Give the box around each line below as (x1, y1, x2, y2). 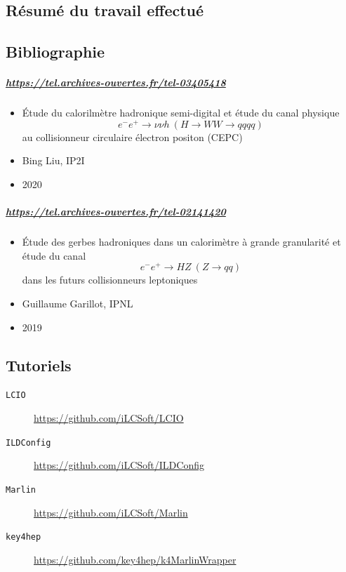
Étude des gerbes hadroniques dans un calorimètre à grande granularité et (22, 234, 341, 249)
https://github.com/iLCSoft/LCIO (34, 411, 184, 425)
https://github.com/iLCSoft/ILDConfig (34, 458, 204, 472)
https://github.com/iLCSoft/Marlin (34, 505, 188, 519)
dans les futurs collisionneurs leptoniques (22, 272, 198, 287)
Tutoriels (6, 354, 72, 375)
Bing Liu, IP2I (22, 153, 85, 168)
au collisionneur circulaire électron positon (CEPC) (22, 129, 243, 144)
